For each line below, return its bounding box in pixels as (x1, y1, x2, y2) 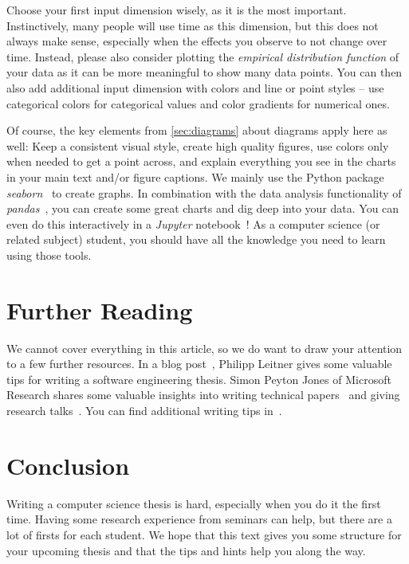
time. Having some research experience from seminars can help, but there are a (6, 511, 392, 527)
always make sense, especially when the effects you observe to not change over (6, 33, 387, 49)
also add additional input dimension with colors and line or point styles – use (6, 79, 384, 96)
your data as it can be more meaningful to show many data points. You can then (6, 64, 403, 80)
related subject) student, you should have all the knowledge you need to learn (6, 231, 386, 248)
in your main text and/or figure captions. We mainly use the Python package (6, 168, 384, 185)
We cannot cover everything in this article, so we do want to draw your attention (6, 339, 403, 356)
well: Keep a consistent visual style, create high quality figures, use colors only (6, 137, 389, 154)
